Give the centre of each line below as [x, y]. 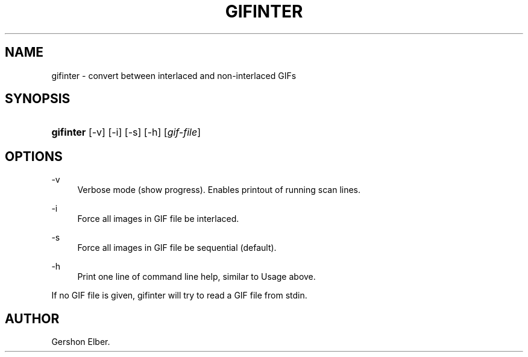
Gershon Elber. [81, 342]
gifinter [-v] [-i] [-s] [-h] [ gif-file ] [126, 132]
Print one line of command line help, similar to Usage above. [196, 277]
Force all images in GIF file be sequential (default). [177, 248]
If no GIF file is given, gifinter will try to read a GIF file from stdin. [179, 295]
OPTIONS [34, 156]
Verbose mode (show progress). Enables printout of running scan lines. [219, 190]
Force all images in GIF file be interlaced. [158, 219]
